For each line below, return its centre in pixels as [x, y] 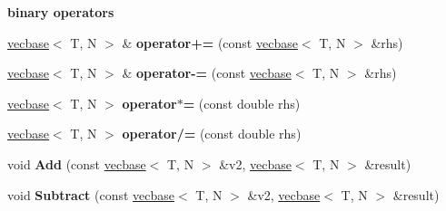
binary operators [61, 12]
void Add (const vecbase [77, 163]
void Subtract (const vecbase [91, 194]
